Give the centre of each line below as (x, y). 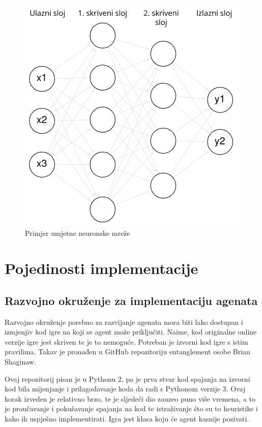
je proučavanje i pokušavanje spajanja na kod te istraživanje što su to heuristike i (131, 408)
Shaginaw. (20, 361)
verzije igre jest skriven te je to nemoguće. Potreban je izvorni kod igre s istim (126, 341)
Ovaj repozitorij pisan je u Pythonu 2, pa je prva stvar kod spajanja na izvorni (127, 378)
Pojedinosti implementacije (101, 268)
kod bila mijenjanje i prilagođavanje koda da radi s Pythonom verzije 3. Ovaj (125, 389)
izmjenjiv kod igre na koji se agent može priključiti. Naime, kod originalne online (131, 332)
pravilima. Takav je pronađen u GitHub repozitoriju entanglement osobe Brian (127, 352)
